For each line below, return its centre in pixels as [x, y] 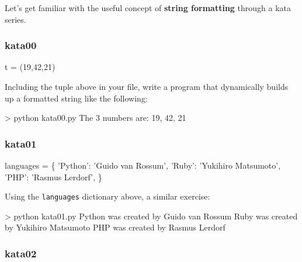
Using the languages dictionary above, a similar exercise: [107, 196]
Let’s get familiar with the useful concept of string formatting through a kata [148, 8]
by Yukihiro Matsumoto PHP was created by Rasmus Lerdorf [115, 227]
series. [15, 19]
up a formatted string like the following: [76, 98]
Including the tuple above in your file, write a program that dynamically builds [147, 86]
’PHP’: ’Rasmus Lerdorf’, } [53, 177]
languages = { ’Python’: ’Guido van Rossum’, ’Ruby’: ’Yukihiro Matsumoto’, [143, 165]
